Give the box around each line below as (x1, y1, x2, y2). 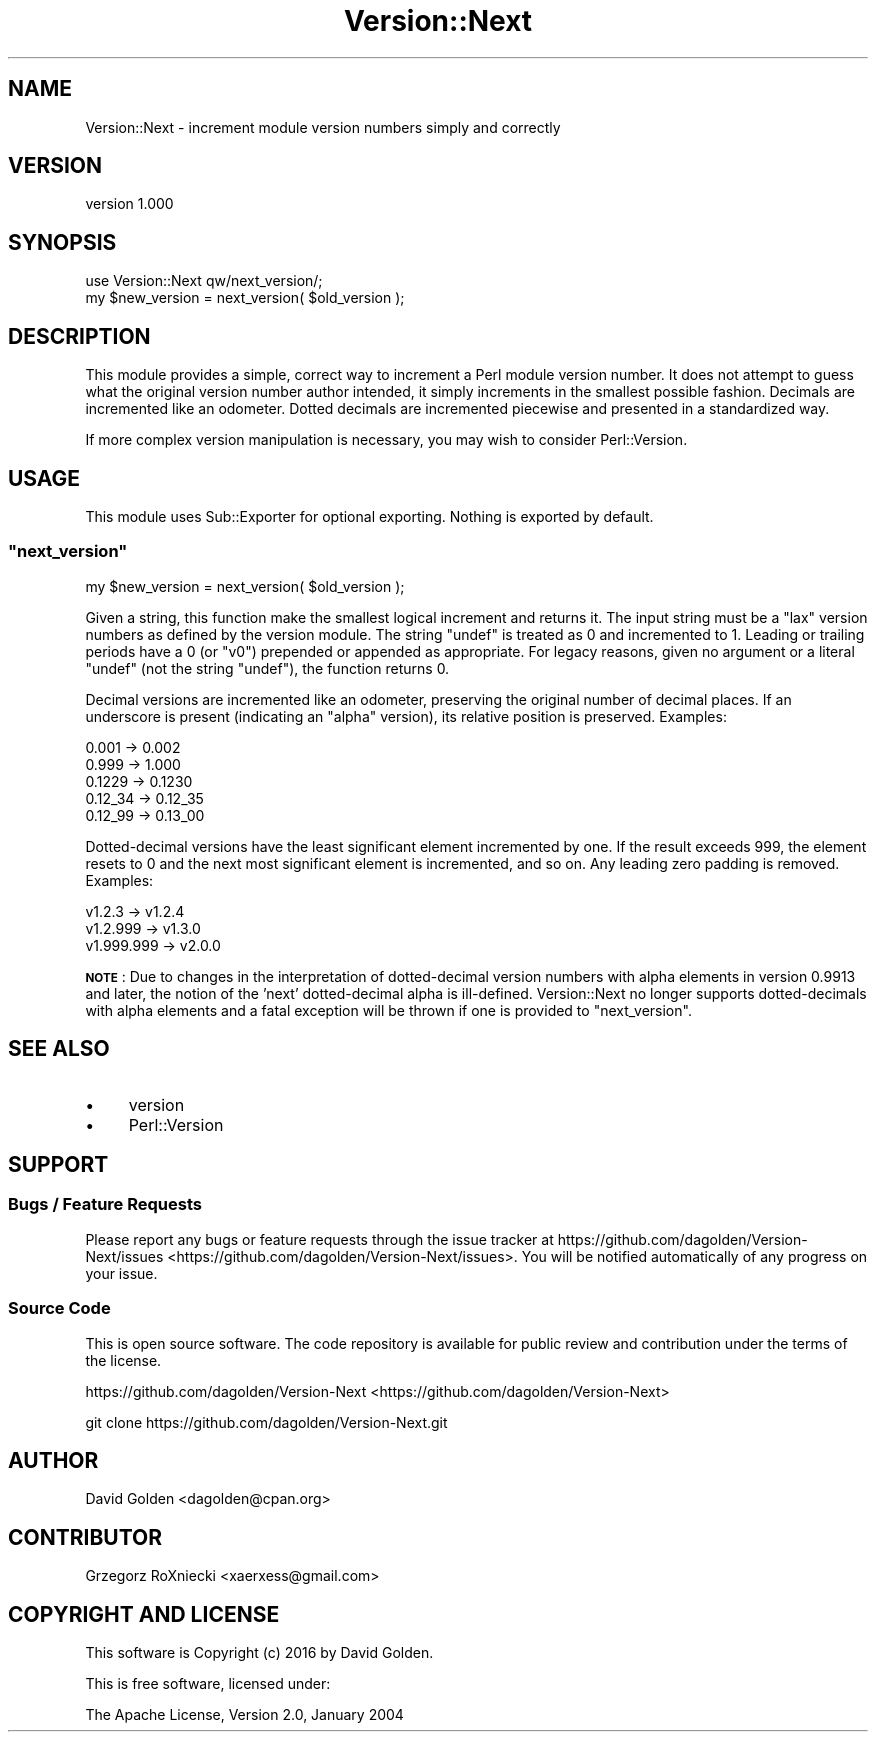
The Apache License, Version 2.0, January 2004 (85, 1706, 404, 1724)
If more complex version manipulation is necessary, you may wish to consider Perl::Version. (85, 431, 688, 449)
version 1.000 (85, 195, 174, 213)
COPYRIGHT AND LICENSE (8, 1601, 280, 1627)
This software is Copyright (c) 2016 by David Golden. (85, 1644, 434, 1662)
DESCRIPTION (8, 323, 151, 349)
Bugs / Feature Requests (8, 1194, 202, 1215)
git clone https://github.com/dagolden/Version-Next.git (85, 1413, 448, 1431)
